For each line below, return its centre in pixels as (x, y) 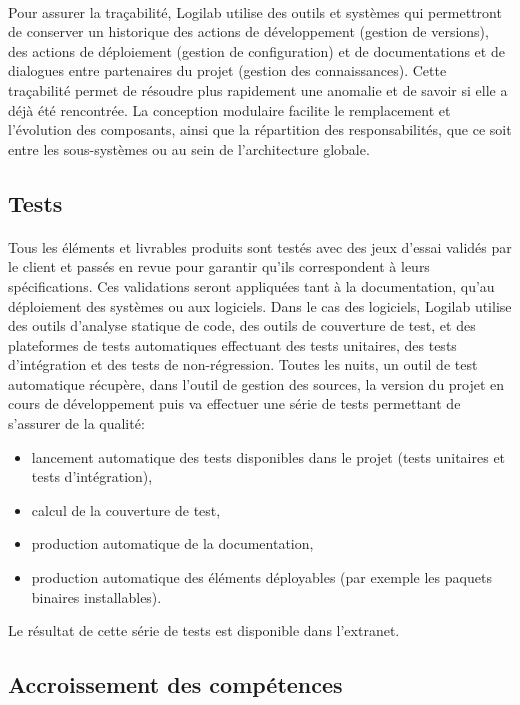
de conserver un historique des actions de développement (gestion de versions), (248, 31)
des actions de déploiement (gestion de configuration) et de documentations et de (256, 50)
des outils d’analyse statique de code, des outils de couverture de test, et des (242, 325)
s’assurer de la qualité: (76, 423)
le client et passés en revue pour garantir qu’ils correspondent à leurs (219, 266)
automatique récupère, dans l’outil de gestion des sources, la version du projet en (256, 383)
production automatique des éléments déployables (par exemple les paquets (261, 577)
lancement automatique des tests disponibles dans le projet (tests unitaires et (268, 456)
